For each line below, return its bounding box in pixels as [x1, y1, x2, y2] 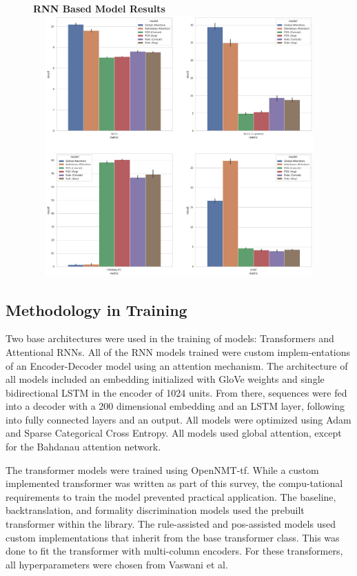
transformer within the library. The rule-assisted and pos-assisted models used [6, 517, 336, 531]
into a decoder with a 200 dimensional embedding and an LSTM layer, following [6, 399, 345, 413]
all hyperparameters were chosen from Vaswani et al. [6, 557, 228, 571]
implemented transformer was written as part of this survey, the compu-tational [6, 476, 343, 490]
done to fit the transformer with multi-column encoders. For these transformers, [6, 544, 343, 558]
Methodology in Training [6, 299, 187, 320]
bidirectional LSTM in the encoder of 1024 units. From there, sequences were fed [6, 385, 347, 399]
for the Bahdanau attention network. [6, 439, 161, 454]
